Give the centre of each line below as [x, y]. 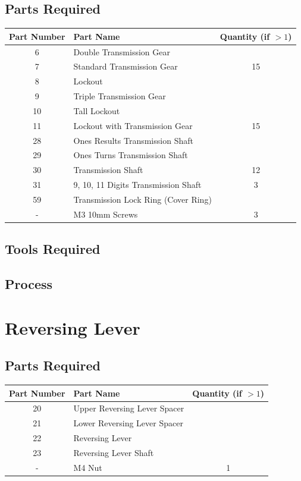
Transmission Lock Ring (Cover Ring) [142, 199]
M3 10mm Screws [106, 214]
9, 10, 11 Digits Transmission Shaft [137, 185]
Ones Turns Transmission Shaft [131, 155]
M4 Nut [88, 467]
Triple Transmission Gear [120, 96]
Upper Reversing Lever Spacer [129, 408]
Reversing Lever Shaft [114, 452]
